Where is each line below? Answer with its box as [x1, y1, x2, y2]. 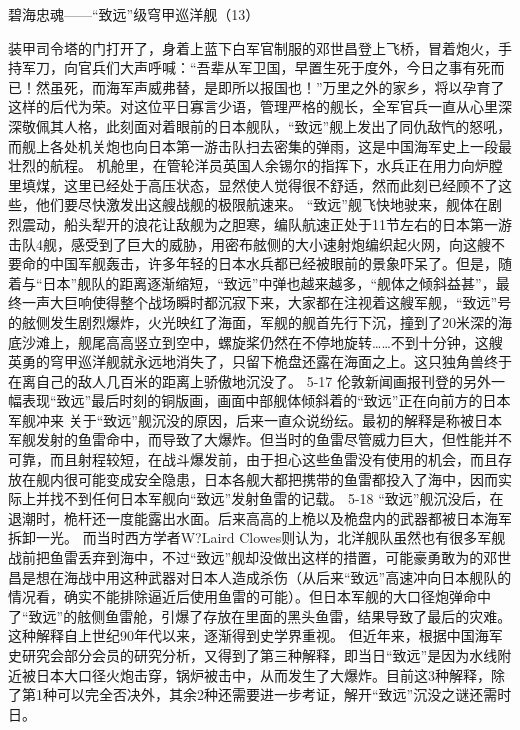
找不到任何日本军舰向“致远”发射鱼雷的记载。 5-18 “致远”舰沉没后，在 [49, 488, 504, 509]
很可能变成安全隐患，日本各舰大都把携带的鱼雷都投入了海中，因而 [63, 468, 498, 489]
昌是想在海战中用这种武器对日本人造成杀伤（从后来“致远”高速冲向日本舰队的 [8, 566, 512, 587]
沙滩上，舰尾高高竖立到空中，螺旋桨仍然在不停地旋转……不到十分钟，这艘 [21, 331, 503, 352]
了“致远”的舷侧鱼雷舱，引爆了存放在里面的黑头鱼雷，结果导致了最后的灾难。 [8, 605, 512, 626]
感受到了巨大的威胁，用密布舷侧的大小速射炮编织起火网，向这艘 [70, 233, 491, 254]
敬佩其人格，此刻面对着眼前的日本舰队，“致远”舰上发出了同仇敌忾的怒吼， [21, 115, 512, 136]
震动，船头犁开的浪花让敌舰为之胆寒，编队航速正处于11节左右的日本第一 [21, 213, 498, 234]
